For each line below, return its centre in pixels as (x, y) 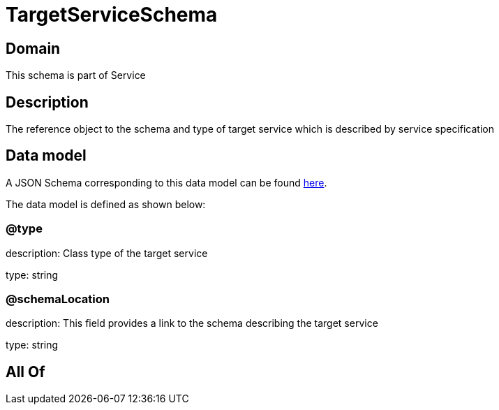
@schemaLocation (58, 299)
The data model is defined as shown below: (106, 204)
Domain (33, 48)
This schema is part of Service (76, 75)
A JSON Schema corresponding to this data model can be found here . (166, 182)
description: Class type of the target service (107, 253)
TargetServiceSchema (112, 15)
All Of (25, 372)
